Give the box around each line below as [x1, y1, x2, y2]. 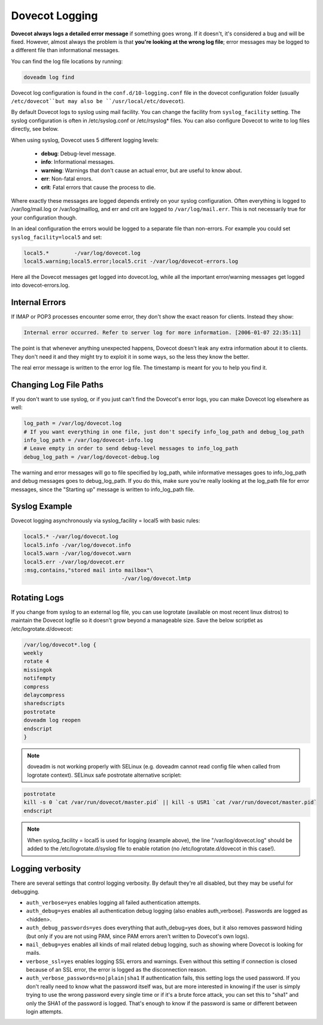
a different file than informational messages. [11, 47, 120, 54]
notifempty [23, 675, 56, 682]
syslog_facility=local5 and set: [11, 233, 102, 241]
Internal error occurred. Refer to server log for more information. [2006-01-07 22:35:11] [23, 329, 301, 336]
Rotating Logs [11, 593, 64, 603]
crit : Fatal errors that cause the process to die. [41, 184, 156, 191]
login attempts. [26, 1008, 63, 1015]
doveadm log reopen [23, 717, 81, 724]
